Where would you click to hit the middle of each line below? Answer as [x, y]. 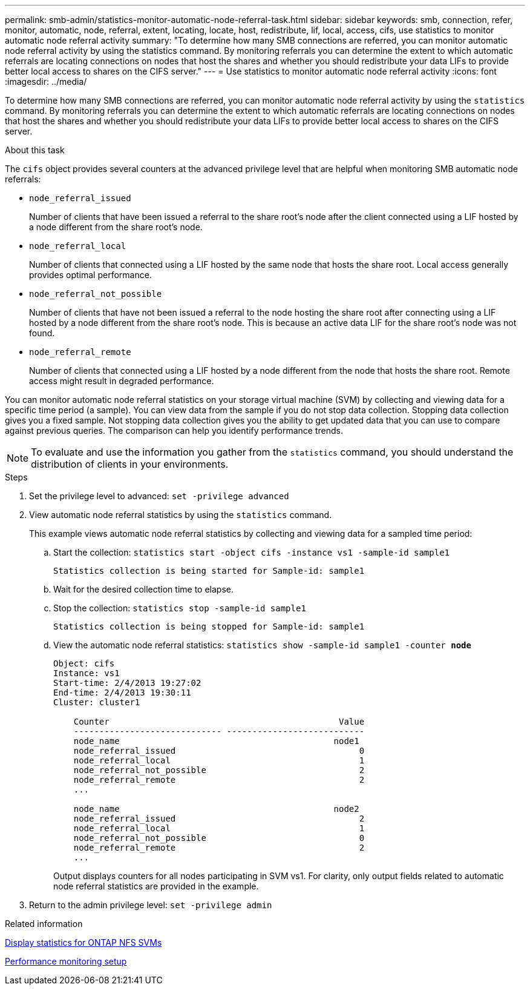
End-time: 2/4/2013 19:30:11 [122, 693]
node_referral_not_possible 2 [219, 770]
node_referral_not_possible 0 [219, 838]
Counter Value [219, 722]
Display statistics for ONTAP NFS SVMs [83, 942]
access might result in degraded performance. [122, 381]
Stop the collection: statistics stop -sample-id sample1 [180, 608]
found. [42, 333]
